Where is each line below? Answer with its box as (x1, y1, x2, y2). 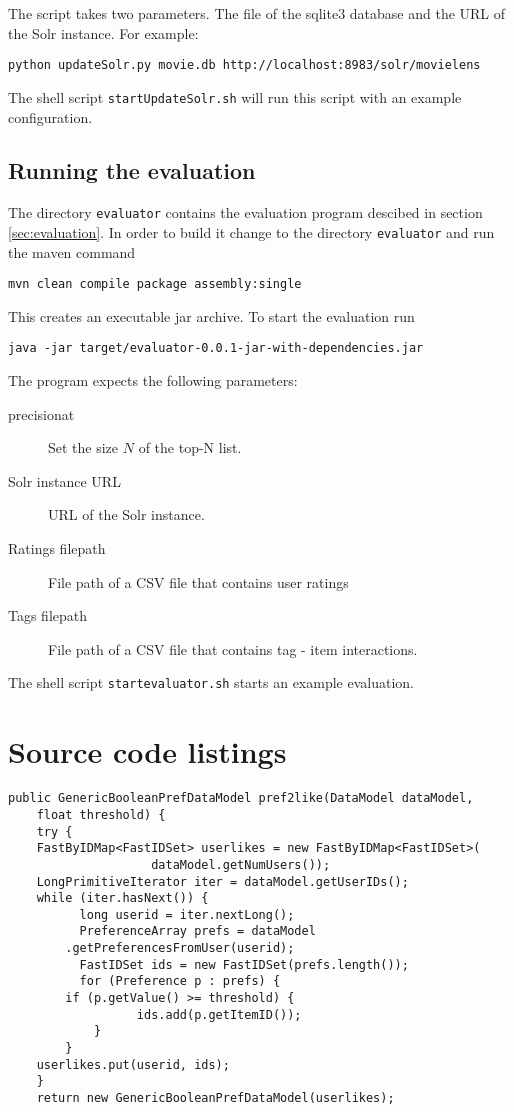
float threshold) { (36, 807, 166, 822)
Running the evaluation (8, 155, 256, 186)
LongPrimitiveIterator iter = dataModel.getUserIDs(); (36, 874, 409, 889)
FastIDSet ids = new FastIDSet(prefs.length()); (79, 957, 409, 972)
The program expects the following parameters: (8, 370, 298, 391)
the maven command (8, 241, 136, 262)
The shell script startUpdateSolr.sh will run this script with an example (8, 86, 462, 107)
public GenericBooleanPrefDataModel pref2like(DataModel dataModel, (8, 791, 474, 806)
